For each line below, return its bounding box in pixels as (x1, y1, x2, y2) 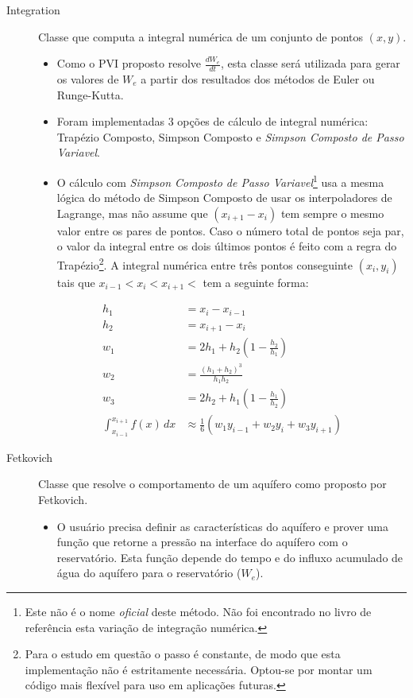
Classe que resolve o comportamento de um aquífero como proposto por (38, 475, 387, 492)
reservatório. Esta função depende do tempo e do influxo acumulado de (56, 549, 403, 565)
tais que (56, 273, 95, 290)
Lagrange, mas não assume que (56, 204, 208, 221)
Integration (6, 2, 60, 17)
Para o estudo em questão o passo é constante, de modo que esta (25, 646, 341, 662)
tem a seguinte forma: (203, 273, 309, 290)
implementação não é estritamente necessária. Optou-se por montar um (25, 661, 372, 677)
